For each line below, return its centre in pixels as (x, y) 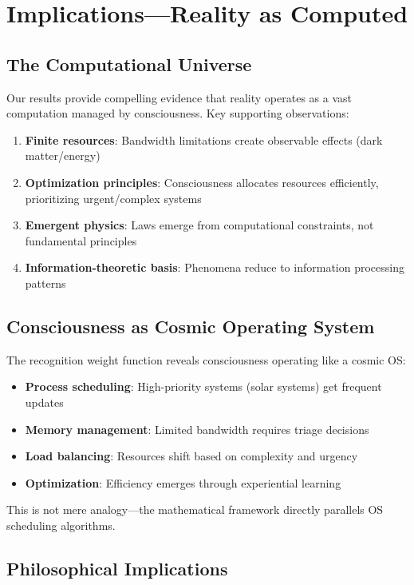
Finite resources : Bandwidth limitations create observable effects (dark (204, 139)
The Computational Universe (129, 64)
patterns (45, 283)
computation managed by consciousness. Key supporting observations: (178, 113)
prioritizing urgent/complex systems (113, 198)
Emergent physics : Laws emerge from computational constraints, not (199, 225)
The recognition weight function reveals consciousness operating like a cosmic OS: (206, 359)
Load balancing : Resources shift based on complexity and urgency (191, 456)
